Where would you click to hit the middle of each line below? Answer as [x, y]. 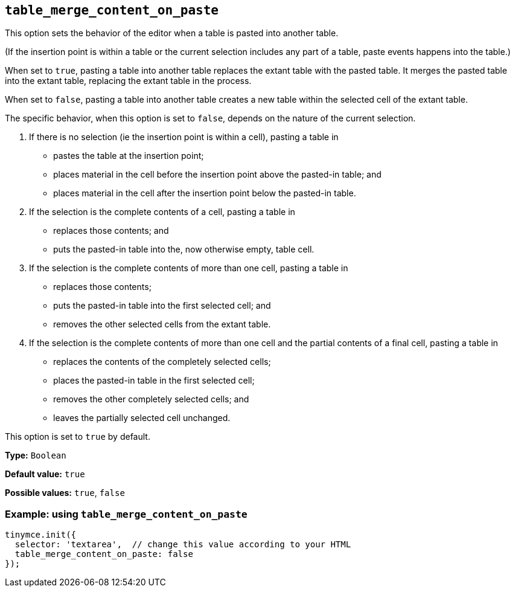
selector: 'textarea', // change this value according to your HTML [183, 545]
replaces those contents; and [111, 231]
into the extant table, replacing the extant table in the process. [128, 81]
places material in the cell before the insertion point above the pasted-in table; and [217, 175]
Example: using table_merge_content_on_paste [126, 514]
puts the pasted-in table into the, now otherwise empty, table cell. [184, 249]
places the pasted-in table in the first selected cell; [154, 381]
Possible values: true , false [65, 493]
